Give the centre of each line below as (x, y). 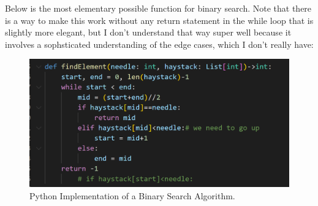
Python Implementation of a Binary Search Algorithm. (132, 196)
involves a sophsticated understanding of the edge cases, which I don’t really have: (159, 44)
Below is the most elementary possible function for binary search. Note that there (158, 8)
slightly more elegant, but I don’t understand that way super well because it (148, 32)
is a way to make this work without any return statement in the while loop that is (159, 20)
